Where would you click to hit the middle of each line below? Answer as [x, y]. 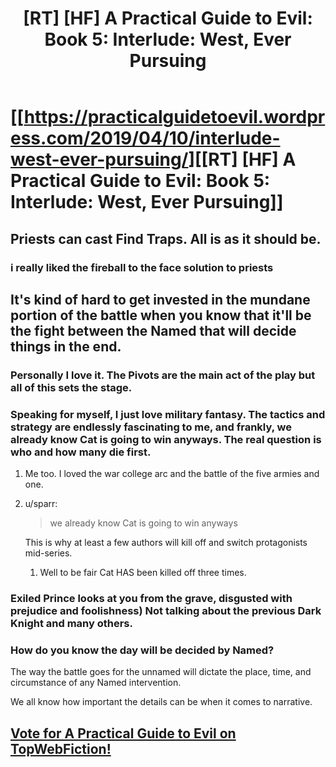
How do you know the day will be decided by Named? [142, 650]
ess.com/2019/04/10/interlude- [145, 138]
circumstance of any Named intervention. [96, 683]
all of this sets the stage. [71, 387]
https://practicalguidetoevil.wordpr [174, 117]
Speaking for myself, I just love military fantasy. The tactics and [168, 414]
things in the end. [66, 346]
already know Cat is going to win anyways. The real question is [166, 439]
